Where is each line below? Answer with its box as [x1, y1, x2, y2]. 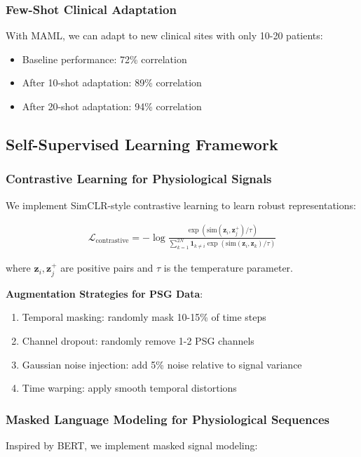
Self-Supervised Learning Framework [6, 133, 278, 154]
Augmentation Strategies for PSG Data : [6, 286, 203, 300]
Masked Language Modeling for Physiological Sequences [6, 410, 329, 428]
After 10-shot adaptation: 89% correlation [22, 75, 202, 90]
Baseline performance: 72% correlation [22, 51, 187, 66]
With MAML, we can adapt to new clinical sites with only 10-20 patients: [6, 28, 323, 43]
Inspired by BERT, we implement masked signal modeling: [6, 437, 258, 452]
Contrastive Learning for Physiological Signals [6, 170, 272, 187]
